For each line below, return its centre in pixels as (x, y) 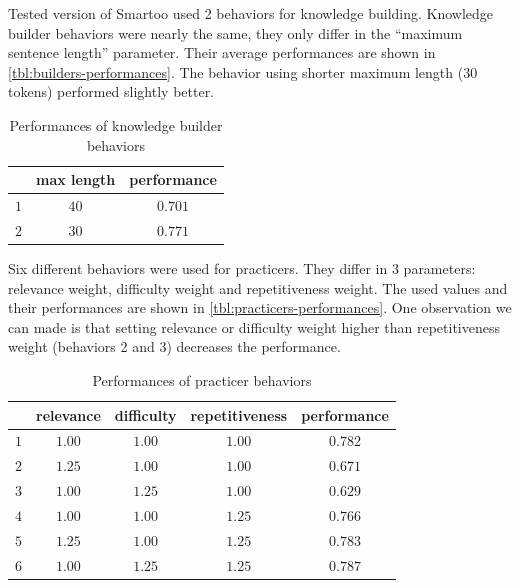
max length (76, 179)
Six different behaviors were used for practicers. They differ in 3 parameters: (242, 267)
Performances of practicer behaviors (202, 379)
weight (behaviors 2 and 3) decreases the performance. (174, 346)
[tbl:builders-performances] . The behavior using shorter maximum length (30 (243, 71)
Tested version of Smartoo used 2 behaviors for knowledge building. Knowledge (251, 13)
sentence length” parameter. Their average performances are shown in (222, 52)
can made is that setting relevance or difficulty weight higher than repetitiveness (254, 326)
